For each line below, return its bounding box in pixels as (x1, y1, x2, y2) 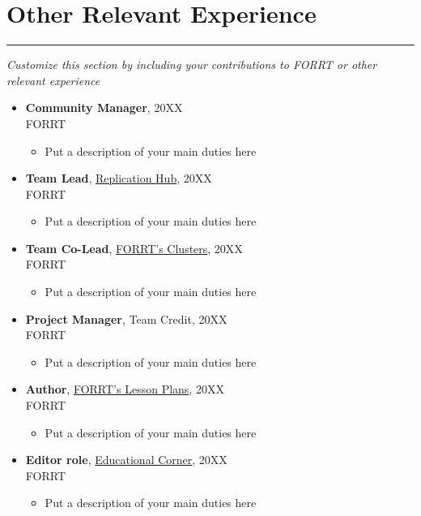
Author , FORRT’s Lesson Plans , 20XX (25, 381, 224, 398)
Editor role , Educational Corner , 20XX (25, 451, 228, 468)
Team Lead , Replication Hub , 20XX (25, 170, 212, 187)
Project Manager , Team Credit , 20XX (25, 310, 228, 327)
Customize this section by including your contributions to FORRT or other (6, 56, 377, 73)
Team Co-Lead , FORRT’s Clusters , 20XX (25, 239, 243, 256)
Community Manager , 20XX (25, 99, 183, 116)
